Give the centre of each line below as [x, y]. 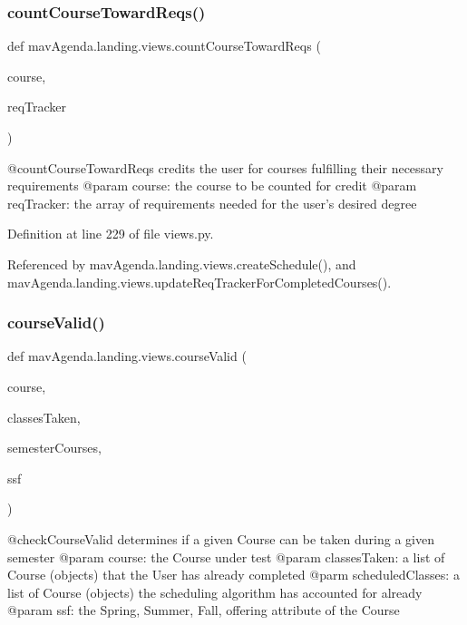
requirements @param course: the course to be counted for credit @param [212, 186]
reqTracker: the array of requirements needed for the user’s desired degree [212, 203]
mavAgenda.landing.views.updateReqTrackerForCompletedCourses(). [199, 282]
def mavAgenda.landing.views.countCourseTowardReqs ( [164, 46]
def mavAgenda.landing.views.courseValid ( [127, 356]
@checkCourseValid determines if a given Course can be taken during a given [221, 538]
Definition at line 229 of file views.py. [111, 234]
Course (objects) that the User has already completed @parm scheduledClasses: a [233, 575]
